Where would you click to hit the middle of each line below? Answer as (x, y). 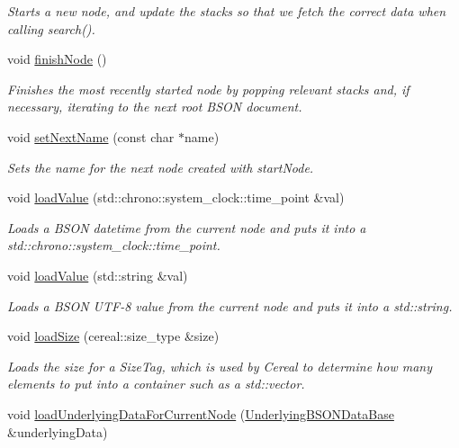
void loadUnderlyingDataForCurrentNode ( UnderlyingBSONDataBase (201, 413)
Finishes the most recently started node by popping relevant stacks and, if (208, 89)
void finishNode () (57, 59)
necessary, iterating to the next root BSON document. (155, 107)
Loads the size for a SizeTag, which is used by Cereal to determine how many (220, 366)
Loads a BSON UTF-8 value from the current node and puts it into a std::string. (230, 305)
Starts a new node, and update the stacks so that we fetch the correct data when (227, 11)
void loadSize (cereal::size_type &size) (113, 336)
